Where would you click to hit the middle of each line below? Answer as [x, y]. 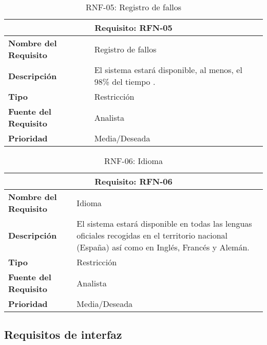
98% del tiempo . [125, 81]
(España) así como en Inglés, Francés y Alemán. [163, 247]
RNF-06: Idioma [133, 161]
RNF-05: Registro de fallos [133, 7]
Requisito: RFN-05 [133, 28]
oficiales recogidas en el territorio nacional [152, 235]
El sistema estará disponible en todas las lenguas [164, 223]
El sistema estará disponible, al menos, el [168, 70]
